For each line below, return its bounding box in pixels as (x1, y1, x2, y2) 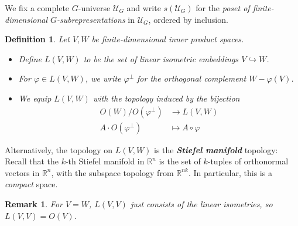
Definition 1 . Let (5, 33, 70, 45)
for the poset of (196, 2, 250, 14)
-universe (78, 2, 111, 14)
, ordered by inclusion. (148, 13, 228, 25)
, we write (85, 72, 121, 85)
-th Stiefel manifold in (65, 155, 145, 167)
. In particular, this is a (188, 166, 272, 178)
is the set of (159, 155, 201, 167)
